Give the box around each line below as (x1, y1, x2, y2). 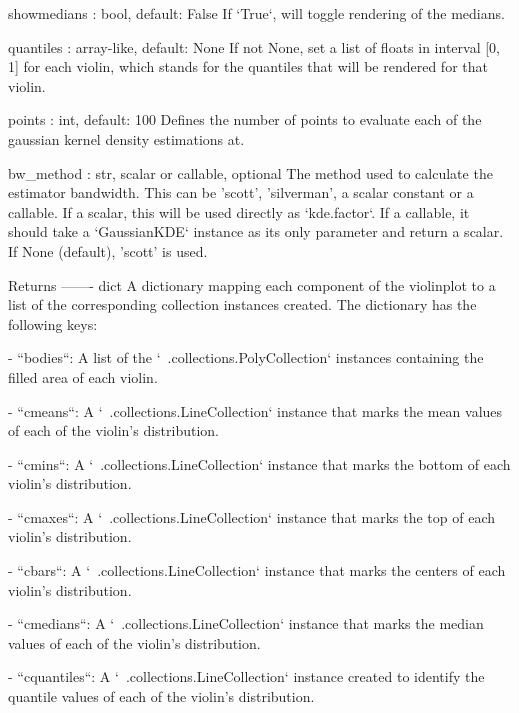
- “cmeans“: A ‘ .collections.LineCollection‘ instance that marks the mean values (8, 400, 503, 421)
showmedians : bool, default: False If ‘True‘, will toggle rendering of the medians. (8, 3, 505, 23)
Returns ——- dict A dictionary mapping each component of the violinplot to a (8, 274, 496, 295)
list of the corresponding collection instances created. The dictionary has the (8, 294, 477, 315)
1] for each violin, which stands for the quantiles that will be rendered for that (8, 56, 488, 77)
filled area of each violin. (8, 366, 158, 387)
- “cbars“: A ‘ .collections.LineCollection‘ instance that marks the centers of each (8, 560, 506, 581)
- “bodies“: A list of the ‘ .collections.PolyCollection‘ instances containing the (8, 347, 484, 368)
